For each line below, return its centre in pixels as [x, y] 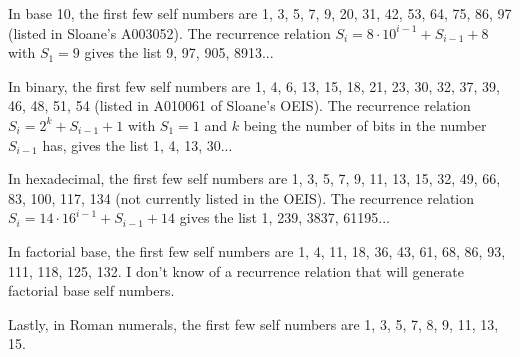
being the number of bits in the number [365, 124]
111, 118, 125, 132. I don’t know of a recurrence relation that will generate [236, 270]
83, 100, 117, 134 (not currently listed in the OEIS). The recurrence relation [241, 197]
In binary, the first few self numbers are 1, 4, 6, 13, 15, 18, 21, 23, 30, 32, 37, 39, [254, 85]
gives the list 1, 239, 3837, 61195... [284, 217]
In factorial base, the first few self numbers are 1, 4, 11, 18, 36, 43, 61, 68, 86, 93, [257, 250]
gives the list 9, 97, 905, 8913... [179, 52]
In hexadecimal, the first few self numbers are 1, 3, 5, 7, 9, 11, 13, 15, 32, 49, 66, [254, 178]
